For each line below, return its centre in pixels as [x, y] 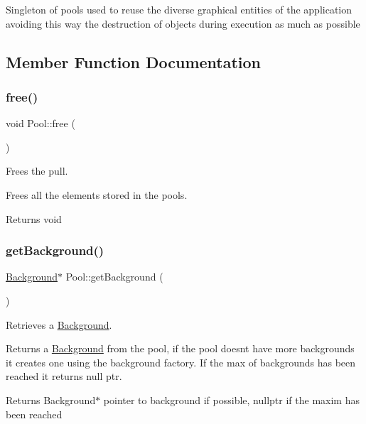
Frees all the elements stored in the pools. [97, 194]
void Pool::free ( [41, 123]
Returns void [34, 218]
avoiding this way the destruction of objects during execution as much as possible [183, 23]
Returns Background [51, 399]
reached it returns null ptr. [64, 376]
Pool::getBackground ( [114, 277]
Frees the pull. [37, 171]
